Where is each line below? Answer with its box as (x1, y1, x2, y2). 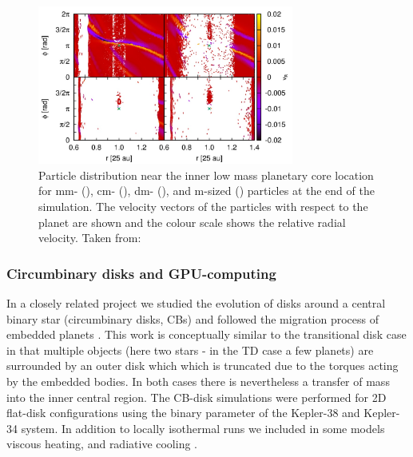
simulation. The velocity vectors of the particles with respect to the (38, 197, 368, 214)
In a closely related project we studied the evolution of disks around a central (6, 294, 386, 311)
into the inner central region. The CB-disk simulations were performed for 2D (6, 388, 387, 405)
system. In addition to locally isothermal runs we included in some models (21, 419, 385, 436)
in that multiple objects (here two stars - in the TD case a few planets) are (6, 341, 374, 358)
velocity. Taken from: (38, 229, 141, 246)
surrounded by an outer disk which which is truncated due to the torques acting (6, 357, 399, 374)
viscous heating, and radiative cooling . (6, 435, 198, 452)
